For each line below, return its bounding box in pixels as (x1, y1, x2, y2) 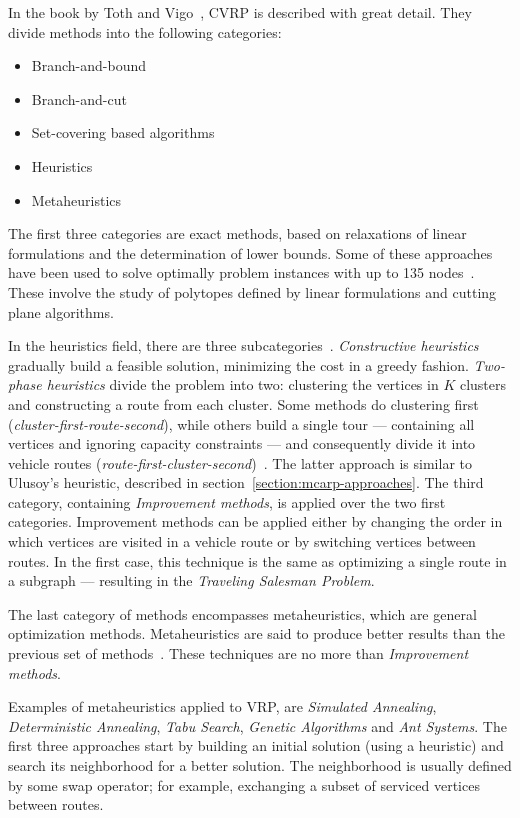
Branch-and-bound (31, 55, 147, 76)
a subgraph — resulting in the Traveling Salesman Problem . (8, 570, 375, 591)
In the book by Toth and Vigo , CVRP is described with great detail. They (8, 2, 472, 22)
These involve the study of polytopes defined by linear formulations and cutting (8, 281, 497, 302)
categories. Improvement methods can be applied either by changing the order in (8, 511, 503, 532)
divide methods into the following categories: (8, 21, 282, 42)
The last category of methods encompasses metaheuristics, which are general (8, 603, 477, 624)
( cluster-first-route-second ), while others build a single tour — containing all (8, 413, 475, 434)
